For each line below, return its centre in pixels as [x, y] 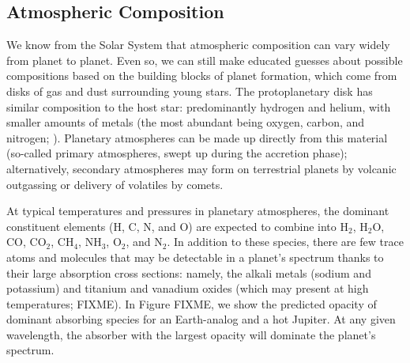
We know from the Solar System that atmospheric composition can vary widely [198, 45]
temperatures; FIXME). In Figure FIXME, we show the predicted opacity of [192, 303]
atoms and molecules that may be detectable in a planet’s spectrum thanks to [195, 257]
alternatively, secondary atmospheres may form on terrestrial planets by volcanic [201, 168]
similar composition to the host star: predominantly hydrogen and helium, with [199, 106]
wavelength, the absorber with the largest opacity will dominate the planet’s [191, 334]
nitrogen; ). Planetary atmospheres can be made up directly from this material [197, 137]
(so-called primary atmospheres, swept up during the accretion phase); [177, 153]
